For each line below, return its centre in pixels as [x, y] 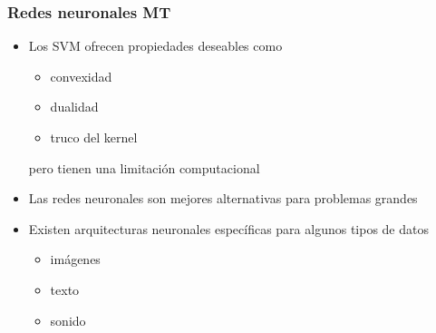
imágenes [75, 259]
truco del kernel [94, 137]
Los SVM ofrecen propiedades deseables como [155, 46]
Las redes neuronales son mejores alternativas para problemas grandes [223, 198]
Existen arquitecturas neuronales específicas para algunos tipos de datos [228, 228]
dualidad [74, 107]
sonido [68, 320]
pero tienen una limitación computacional [144, 167]
